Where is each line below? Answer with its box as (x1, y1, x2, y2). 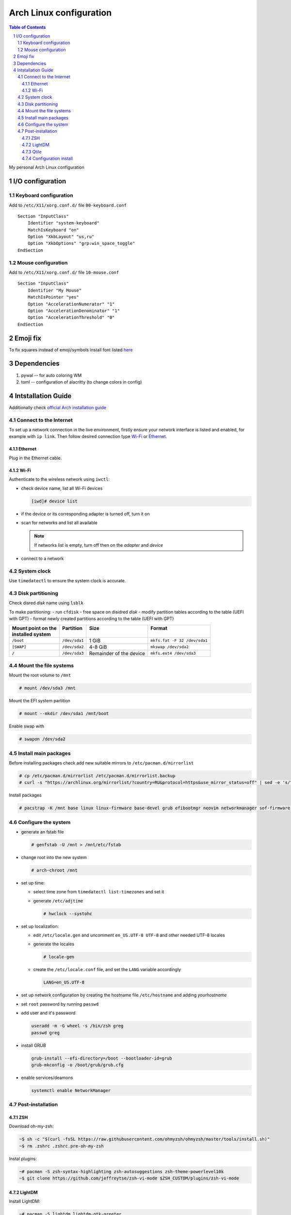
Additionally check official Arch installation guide (9, 404, 107, 410)
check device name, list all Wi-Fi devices (21, 485, 103, 491)
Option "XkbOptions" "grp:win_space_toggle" (27, 241, 135, 246)
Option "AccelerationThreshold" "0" (27, 315, 115, 320)
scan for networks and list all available (21, 520, 98, 525)
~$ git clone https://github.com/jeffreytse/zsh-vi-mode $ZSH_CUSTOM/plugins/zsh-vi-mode (19, 1176, 240, 1181)
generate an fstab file (21, 829, 64, 835)
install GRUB (21, 1042, 46, 1048)
